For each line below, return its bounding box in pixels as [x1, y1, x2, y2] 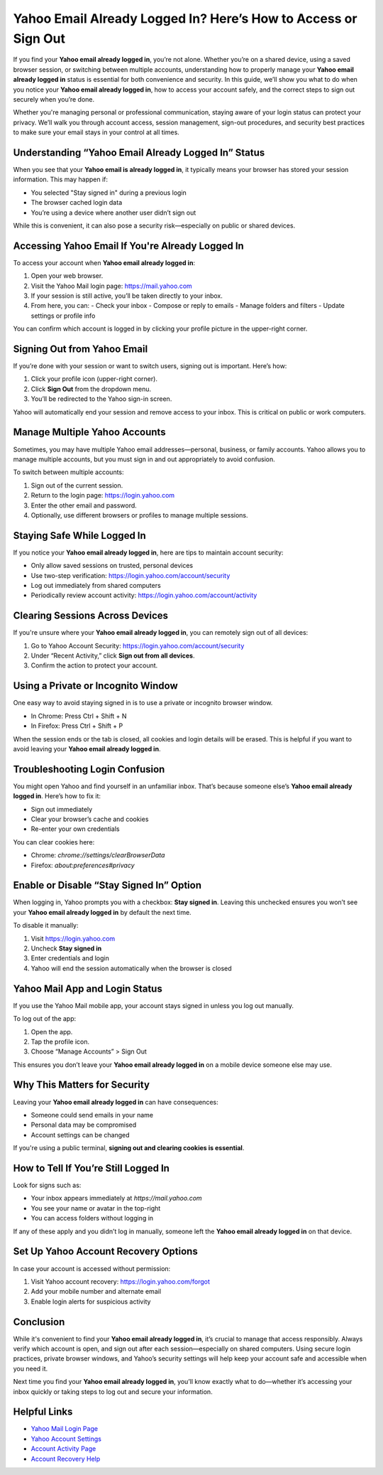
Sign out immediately [30, 805, 93, 813]
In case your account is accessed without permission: [13, 1264, 171, 1272]
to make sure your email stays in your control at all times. [13, 128, 180, 136]
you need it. [13, 1364, 48, 1373]
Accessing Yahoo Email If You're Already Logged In [13, 240, 244, 252]
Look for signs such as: [13, 1181, 82, 1190]
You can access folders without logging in [30, 1214, 154, 1223]
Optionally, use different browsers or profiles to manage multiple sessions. [30, 510, 248, 519]
